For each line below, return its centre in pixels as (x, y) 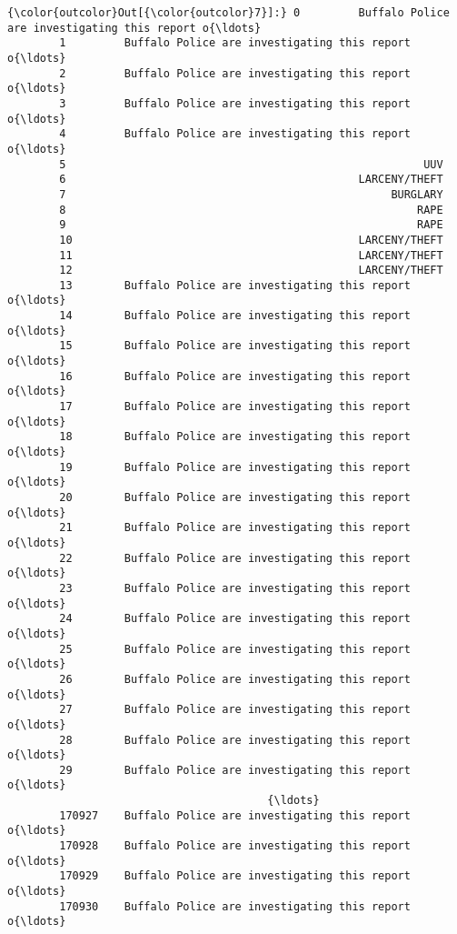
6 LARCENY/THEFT (251, 180)
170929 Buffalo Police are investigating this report (235, 876)
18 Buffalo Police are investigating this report (235, 437)
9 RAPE (251, 225)
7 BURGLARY (251, 194)
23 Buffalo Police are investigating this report (235, 588)
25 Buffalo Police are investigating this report (235, 649)
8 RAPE (251, 210)
